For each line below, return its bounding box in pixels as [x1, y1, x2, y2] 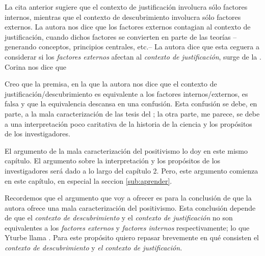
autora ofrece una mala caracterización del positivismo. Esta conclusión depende [5, 202, 256, 213]
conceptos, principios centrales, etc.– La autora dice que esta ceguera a [38, 41, 259, 52]
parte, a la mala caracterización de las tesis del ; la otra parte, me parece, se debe [5, 108, 260, 119]
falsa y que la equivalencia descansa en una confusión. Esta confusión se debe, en [5, 98, 257, 109]
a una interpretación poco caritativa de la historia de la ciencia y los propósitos [5, 118, 252, 129]
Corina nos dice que [5, 61, 67, 72]
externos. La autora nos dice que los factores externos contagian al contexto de [5, 21, 251, 32]
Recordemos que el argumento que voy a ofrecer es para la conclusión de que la [5, 192, 252, 203]
